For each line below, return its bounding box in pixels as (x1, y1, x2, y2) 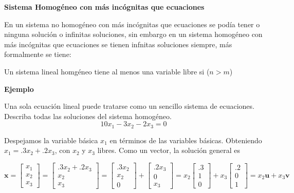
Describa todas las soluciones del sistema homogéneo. (4, 110, 172, 121)
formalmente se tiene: (4, 49, 71, 60)
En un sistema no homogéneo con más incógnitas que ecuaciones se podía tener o (4, 18, 260, 29)
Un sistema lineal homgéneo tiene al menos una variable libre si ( (4, 66, 210, 76)
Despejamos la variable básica (4, 134, 98, 145)
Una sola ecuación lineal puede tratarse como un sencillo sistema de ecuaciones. (4, 101, 254, 111)
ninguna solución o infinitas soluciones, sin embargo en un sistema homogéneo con (4, 29, 263, 40)
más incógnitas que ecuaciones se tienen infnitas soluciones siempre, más (4, 38, 232, 49)
